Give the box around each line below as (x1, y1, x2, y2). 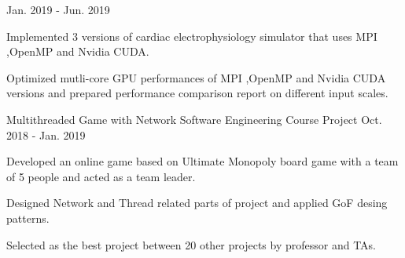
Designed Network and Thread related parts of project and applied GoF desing (6, 194, 388, 211)
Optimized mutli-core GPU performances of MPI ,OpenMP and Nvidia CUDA (6, 69, 386, 85)
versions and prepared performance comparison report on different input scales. (6, 85, 388, 101)
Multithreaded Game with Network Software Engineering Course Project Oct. (6, 111, 382, 127)
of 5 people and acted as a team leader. (6, 168, 196, 184)
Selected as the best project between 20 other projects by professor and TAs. (6, 236, 377, 253)
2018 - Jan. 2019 (6, 126, 86, 143)
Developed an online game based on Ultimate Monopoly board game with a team (6, 153, 399, 169)
